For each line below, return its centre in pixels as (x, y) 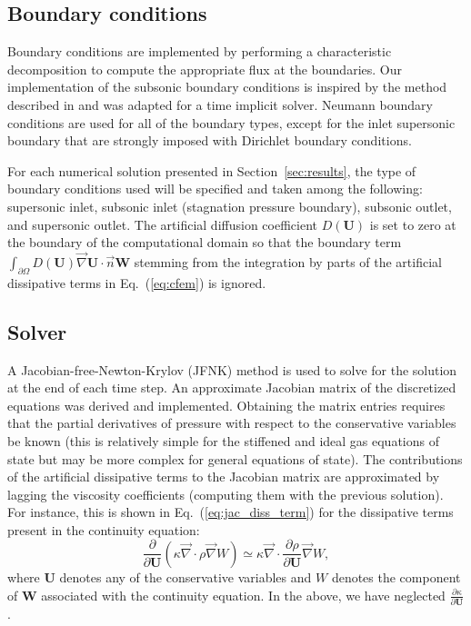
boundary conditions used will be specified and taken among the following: (215, 189)
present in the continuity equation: (104, 529)
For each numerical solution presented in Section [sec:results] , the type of (212, 170)
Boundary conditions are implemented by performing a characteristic (200, 51)
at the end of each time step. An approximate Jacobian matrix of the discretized (232, 388)
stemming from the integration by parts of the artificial (288, 261)
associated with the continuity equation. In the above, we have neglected (243, 595)
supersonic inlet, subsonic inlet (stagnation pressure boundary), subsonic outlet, (230, 206)
